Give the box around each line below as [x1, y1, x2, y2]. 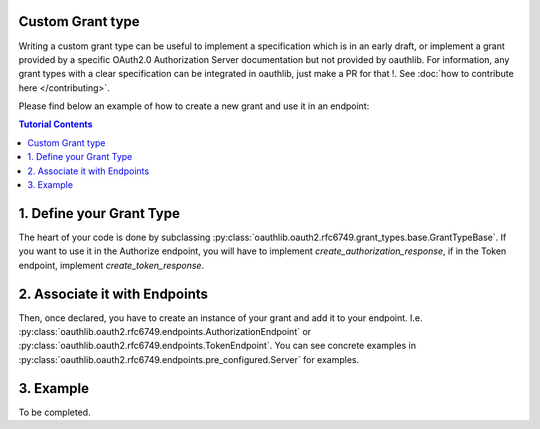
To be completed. [18, 406, 91, 418]
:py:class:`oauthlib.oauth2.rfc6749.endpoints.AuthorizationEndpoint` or [18, 326, 312, 338]
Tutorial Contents [18, 118, 93, 130]
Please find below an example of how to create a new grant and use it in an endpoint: [18, 100, 370, 112]
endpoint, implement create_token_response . [18, 259, 205, 271]
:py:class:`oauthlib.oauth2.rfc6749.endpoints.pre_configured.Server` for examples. [18, 353, 360, 365]
